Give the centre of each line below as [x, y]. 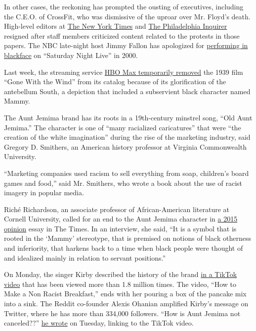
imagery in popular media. [44, 193]
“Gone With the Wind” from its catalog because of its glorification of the [115, 82]
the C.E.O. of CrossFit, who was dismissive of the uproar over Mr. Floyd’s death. [127, 16]
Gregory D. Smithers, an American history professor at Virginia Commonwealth [125, 146]
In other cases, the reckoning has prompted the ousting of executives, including [124, 6]
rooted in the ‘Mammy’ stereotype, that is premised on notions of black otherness [128, 238]
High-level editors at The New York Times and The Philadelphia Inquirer [116, 26]
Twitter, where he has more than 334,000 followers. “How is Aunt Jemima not [122, 313]
